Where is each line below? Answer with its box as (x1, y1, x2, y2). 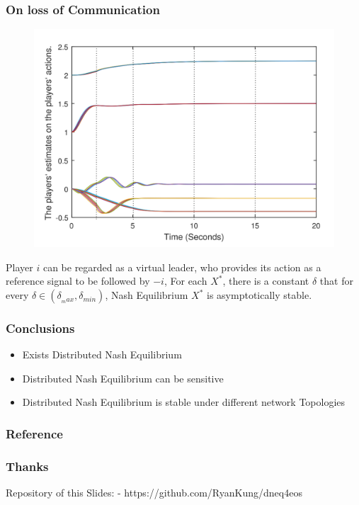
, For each (164, 273, 207, 288)
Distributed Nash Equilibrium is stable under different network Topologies (22, 395, 346, 409)
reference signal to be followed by (6, 273, 150, 288)
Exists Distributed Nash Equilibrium (22, 347, 182, 362)
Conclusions (6, 319, 75, 336)
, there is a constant (222, 273, 309, 288)
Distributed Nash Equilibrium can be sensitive (22, 370, 224, 385)
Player (6, 259, 33, 274)
